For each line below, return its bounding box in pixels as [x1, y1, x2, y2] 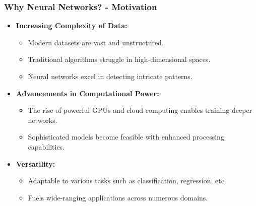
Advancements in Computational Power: [16, 88, 159, 98]
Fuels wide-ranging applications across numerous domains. [28, 192, 208, 202]
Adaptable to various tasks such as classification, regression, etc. [28, 175, 226, 186]
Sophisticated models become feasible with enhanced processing [28, 131, 224, 142]
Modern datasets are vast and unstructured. [28, 37, 164, 47]
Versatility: [16, 158, 55, 169]
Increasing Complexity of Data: [16, 20, 127, 31]
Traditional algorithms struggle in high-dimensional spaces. [28, 54, 211, 64]
